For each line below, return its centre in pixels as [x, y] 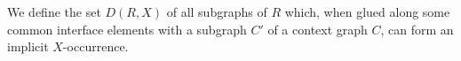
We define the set [54, 11]
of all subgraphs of [217, 11]
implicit [28, 46]
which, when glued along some [367, 11]
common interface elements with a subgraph [127, 29]
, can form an [417, 29]
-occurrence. [95, 46]
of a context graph [318, 29]
